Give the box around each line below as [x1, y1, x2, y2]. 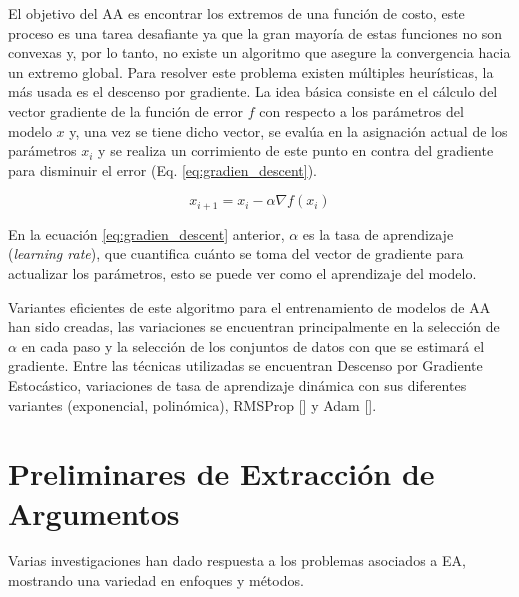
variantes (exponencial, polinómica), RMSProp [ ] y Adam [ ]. [8, 394, 377, 415]
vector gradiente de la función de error [8, 100, 244, 121]
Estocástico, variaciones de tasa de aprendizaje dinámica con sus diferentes [8, 374, 467, 395]
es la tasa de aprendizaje [302, 223, 454, 244]
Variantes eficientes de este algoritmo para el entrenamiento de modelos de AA [8, 296, 491, 317]
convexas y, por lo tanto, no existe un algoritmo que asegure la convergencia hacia [8, 42, 511, 63]
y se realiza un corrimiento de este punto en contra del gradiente [98, 140, 494, 161]
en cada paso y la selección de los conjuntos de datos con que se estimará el [21, 335, 485, 356]
